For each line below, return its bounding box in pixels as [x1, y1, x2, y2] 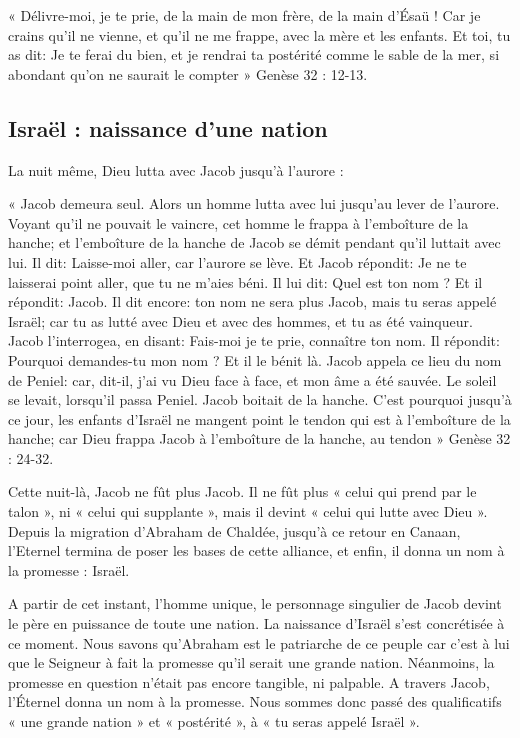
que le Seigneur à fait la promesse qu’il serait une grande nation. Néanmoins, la [8, 652, 495, 673]
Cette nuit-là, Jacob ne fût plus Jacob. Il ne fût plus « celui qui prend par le [8, 481, 477, 502]
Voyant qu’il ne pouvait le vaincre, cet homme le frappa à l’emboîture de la [8, 212, 469, 233]
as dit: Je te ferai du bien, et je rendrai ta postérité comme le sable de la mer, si [8, 44, 500, 65]
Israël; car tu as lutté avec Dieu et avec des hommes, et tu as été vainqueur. [8, 310, 473, 331]
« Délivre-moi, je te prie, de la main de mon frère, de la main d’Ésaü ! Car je [8, 5, 481, 25]
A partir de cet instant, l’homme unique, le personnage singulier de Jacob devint [8, 593, 502, 614]
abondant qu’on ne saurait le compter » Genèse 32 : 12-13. [8, 63, 368, 84]
